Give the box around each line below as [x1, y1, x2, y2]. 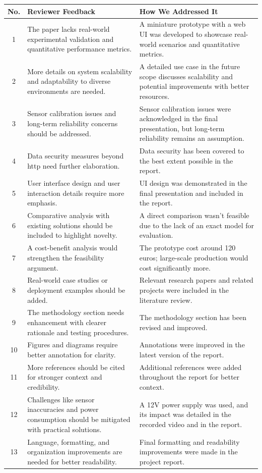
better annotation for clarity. [27, 349, 116, 359]
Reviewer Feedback [27, 6, 95, 16]
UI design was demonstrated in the [139, 178, 247, 188]
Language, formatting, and [27, 436, 110, 447]
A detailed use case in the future [139, 61, 240, 71]
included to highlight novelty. [27, 230, 117, 240]
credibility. [27, 382, 60, 392]
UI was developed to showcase [139, 28, 232, 39]
